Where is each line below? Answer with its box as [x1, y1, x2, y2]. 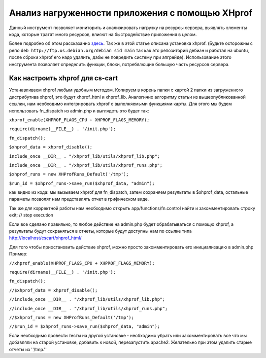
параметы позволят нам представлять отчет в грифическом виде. [9, 196, 149, 202]
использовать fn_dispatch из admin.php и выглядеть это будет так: [9, 107, 150, 113]
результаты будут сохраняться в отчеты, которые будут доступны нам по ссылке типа [9, 228, 192, 234]
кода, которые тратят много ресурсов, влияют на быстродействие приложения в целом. [9, 31, 197, 37]
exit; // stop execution [9, 212, 54, 218]
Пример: [9, 251, 28, 257]
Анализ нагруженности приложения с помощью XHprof [9, 7, 253, 18]
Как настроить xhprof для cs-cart [9, 74, 118, 82]
